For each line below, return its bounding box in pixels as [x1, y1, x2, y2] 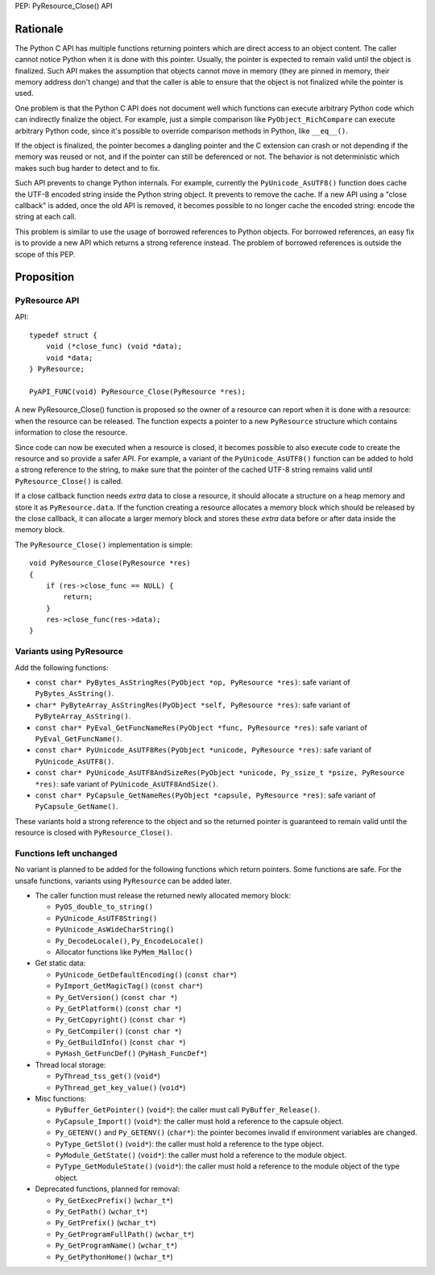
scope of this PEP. [14, 249, 76, 259]
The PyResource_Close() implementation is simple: [14, 540, 193, 549]
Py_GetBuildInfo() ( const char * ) [55, 1037, 186, 1048]
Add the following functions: [14, 662, 109, 673]
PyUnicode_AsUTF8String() [55, 914, 158, 923]
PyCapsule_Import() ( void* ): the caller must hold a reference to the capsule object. [55, 1116, 344, 1126]
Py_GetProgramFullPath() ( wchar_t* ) [55, 1229, 195, 1239]
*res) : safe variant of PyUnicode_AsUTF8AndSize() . [35, 779, 219, 789]
